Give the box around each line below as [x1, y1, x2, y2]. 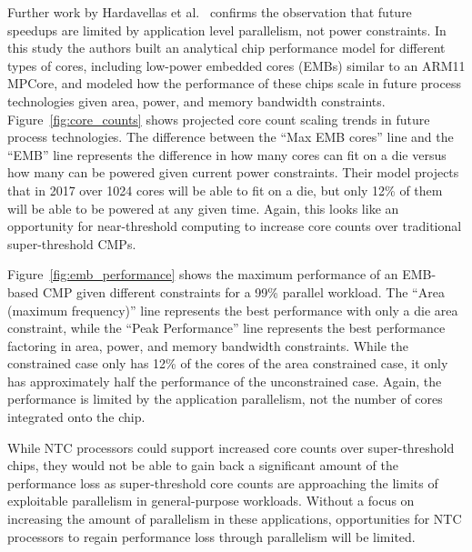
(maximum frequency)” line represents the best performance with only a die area [7, 300, 458, 319]
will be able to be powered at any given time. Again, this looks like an [7, 198, 399, 217]
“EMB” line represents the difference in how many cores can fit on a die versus [7, 145, 447, 164]
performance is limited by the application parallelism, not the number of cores [7, 389, 443, 408]
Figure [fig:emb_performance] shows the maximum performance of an [7, 265, 398, 284]
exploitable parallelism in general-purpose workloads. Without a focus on [7, 491, 415, 510]
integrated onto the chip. [7, 407, 146, 427]
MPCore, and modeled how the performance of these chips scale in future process [7, 74, 461, 93]
